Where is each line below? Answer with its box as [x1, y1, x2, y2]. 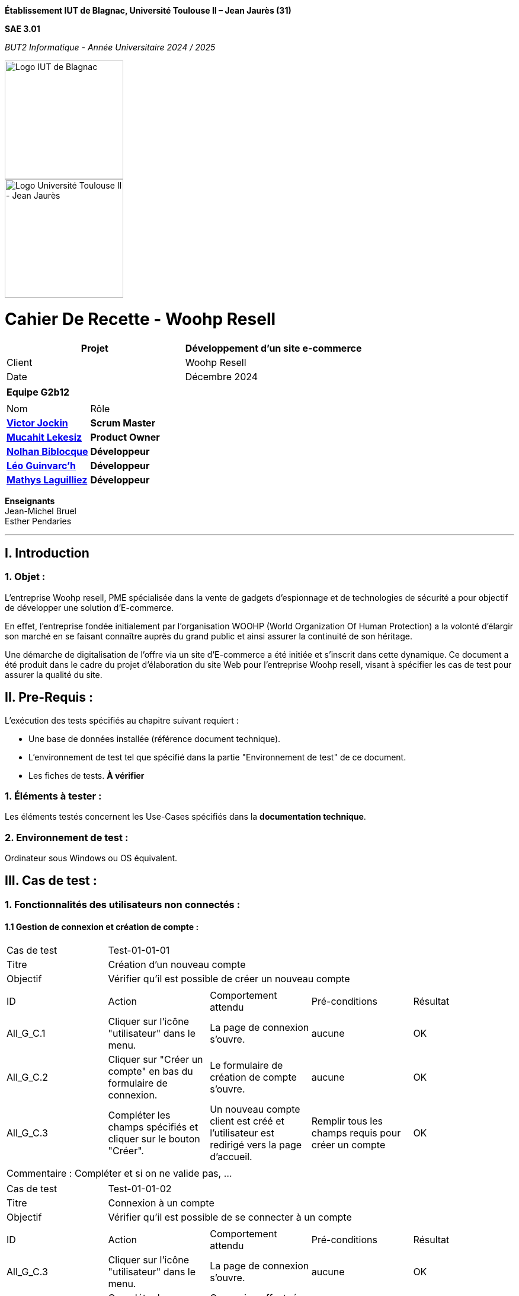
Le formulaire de [210, 1059, 283, 1072]
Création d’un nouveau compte [108, 959, 246, 971]
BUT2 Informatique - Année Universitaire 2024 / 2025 [5, 42, 216, 52]
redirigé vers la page [210, 1139, 302, 1151]
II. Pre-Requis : [5, 690, 93, 705]
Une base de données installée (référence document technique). [28, 733, 281, 744]
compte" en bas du [108, 1065, 193, 1078]
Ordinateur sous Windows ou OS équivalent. [5, 853, 178, 864]
